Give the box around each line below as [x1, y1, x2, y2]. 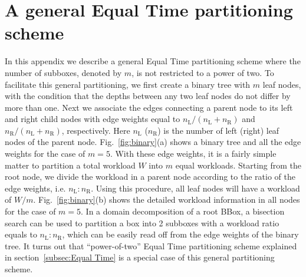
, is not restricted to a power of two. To [131, 66, 274, 78]
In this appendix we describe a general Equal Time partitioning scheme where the [5, 55, 301, 67]
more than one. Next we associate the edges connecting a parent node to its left [5, 101, 293, 113]
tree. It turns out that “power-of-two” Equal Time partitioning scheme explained [5, 239, 297, 252]
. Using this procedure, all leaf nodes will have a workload [91, 182, 300, 194]
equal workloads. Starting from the [175, 159, 302, 171]
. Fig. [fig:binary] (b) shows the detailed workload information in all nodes [33, 193, 300, 206]
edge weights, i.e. [5, 182, 66, 194]
